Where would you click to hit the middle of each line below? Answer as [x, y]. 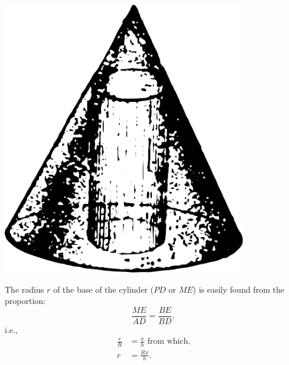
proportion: [25, 301]
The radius [25, 289]
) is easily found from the [238, 289]
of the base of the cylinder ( [103, 289]
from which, [169, 342]
